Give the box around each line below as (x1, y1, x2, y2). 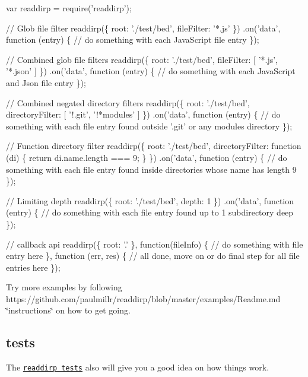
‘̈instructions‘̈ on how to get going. (6, 304, 131, 316)
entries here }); (6, 261, 61, 273)
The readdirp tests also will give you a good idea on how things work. (6, 361, 269, 373)
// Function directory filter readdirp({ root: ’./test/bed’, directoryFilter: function (6, 140, 301, 152)
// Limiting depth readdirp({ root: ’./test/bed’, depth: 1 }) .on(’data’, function (6, 194, 294, 207)
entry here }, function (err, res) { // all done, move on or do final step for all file (6, 249, 300, 262)
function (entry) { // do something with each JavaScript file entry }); (6, 33, 259, 46)
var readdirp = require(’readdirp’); (6, 2, 132, 14)
